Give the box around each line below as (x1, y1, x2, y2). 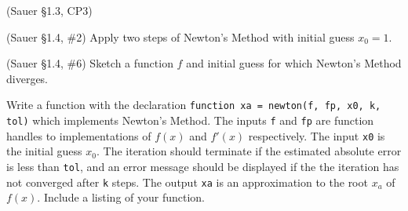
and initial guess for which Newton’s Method (186, 55, 402, 71)
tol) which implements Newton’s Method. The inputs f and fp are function (6, 112, 374, 129)
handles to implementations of (6, 127, 151, 144)
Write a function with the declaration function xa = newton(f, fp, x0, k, (6, 96, 381, 113)
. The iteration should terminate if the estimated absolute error (96, 143, 402, 159)
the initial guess (6, 143, 82, 159)
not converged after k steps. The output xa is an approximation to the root (6, 173, 368, 190)
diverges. (6, 70, 49, 86)
